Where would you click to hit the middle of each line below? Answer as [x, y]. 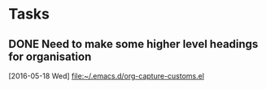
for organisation [50, 56]
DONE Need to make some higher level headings [133, 44]
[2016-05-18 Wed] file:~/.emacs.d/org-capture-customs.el [107, 76]
